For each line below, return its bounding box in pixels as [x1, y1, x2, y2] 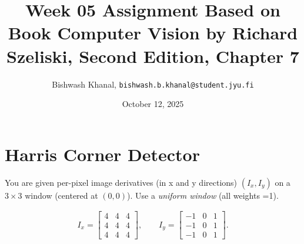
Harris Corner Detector [5, 142, 200, 166]
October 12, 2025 [122, 98, 184, 110]
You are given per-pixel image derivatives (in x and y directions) [5, 176, 238, 188]
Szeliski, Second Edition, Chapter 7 [6, 44, 299, 68]
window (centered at [25, 189, 98, 201]
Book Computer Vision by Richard [8, 21, 298, 45]
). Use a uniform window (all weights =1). [127, 189, 279, 201]
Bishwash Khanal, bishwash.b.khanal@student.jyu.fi [52, 78, 254, 90]
